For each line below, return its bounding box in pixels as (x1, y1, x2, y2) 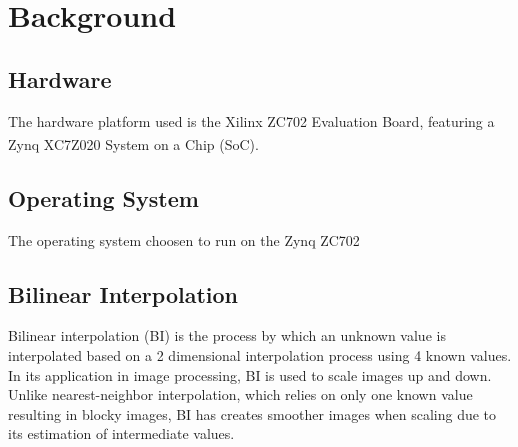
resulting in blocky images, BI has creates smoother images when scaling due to (8, 403, 497, 424)
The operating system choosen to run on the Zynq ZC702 (8, 229, 360, 250)
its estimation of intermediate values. (8, 423, 235, 444)
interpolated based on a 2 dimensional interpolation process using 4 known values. (8, 345, 512, 366)
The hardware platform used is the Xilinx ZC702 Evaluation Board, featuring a (8, 110, 495, 131)
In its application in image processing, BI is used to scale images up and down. (8, 364, 492, 385)
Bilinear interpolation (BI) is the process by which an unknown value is (8, 325, 446, 346)
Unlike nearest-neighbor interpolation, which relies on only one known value (8, 384, 473, 405)
